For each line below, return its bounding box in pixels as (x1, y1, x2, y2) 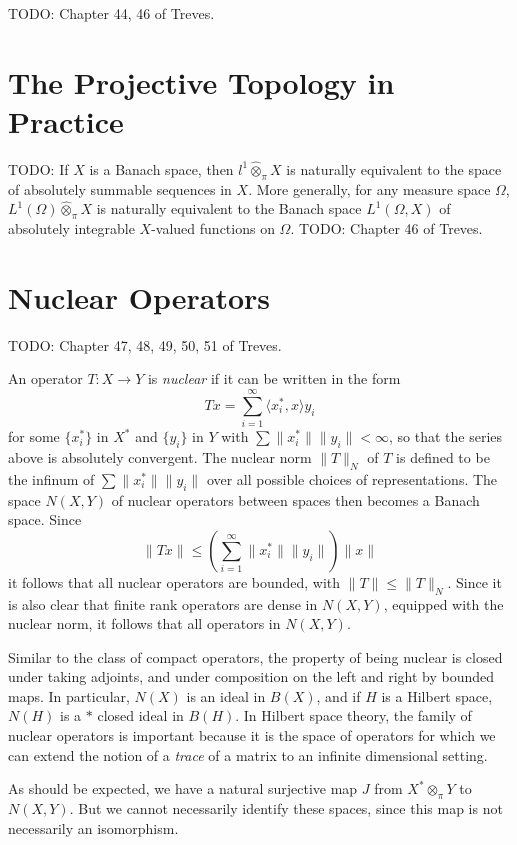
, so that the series (389, 426, 503, 447)
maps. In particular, (8, 685, 130, 706)
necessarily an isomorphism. (8, 817, 179, 838)
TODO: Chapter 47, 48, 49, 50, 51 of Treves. (8, 334, 282, 355)
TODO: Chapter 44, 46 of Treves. (8, 3, 215, 23)
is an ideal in (186, 685, 266, 706)
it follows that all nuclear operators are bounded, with (8, 571, 341, 592)
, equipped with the (383, 593, 504, 614)
